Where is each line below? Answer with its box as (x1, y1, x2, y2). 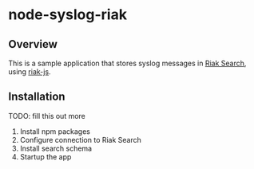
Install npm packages (19, 126, 90, 136)
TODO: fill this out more (8, 111, 86, 120)
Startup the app (19, 151, 72, 161)
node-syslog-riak (8, 6, 128, 24)
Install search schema (19, 143, 93, 153)
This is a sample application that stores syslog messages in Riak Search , (8, 58, 247, 68)
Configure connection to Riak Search (19, 135, 142, 144)
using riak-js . (8, 67, 51, 77)
